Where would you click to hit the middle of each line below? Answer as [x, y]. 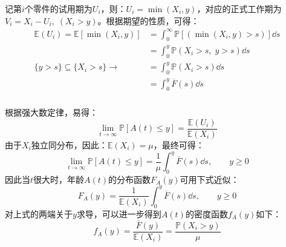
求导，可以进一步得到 [119, 213]
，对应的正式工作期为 [239, 8]
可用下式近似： [210, 179]
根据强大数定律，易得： [51, 112]
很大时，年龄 [59, 179]
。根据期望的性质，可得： [148, 20]
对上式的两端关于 [39, 213]
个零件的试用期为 [58, 8]
